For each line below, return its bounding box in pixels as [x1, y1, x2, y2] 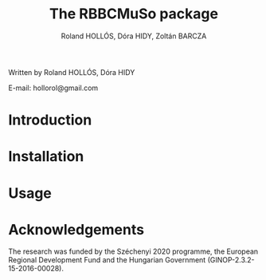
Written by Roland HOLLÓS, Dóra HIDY [8, 67, 135, 77]
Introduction [8, 111, 92, 129]
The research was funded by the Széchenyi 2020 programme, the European [8, 246, 259, 256]
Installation [8, 148, 84, 166]
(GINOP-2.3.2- [207, 255, 255, 265]
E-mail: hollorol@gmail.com [8, 83, 99, 93]
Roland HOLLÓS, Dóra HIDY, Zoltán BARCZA [61, 31, 207, 41]
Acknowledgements [8, 220, 145, 239]
